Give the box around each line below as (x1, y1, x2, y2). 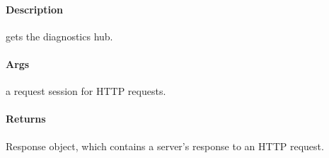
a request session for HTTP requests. (6, 84, 166, 98)
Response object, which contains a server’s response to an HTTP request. (6, 138, 324, 153)
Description (6, 1, 64, 16)
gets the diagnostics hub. (6, 28, 113, 43)
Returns (6, 111, 46, 126)
